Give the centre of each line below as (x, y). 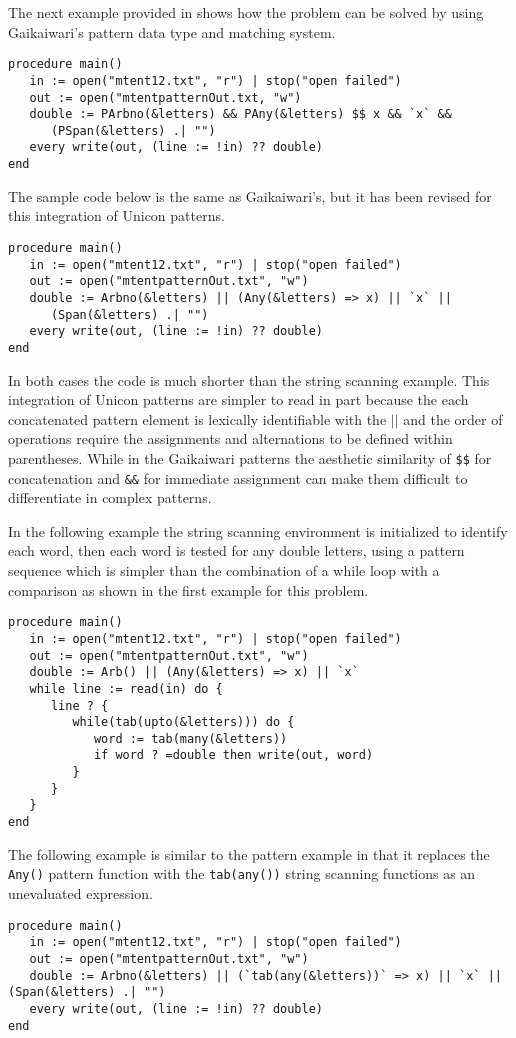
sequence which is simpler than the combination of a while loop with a (224, 570)
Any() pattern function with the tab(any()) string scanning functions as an (242, 873)
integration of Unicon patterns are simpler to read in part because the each (238, 399)
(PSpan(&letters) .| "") (133, 130)
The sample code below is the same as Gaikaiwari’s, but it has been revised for (250, 195)
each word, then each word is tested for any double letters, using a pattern (236, 550)
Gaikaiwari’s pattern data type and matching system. (172, 31)
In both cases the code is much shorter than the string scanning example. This (249, 379)
